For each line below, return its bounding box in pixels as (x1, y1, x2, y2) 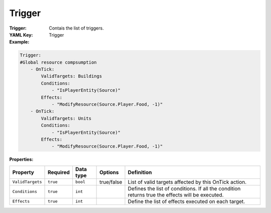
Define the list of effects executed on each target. (127, 198, 245, 205)
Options (99, 168, 119, 175)
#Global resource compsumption (20, 59, 97, 65)
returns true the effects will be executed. (127, 191, 224, 198)
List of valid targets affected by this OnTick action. (127, 178, 247, 185)
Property (12, 168, 35, 175)
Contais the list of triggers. (49, 25, 104, 31)
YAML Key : (9, 32, 33, 38)
